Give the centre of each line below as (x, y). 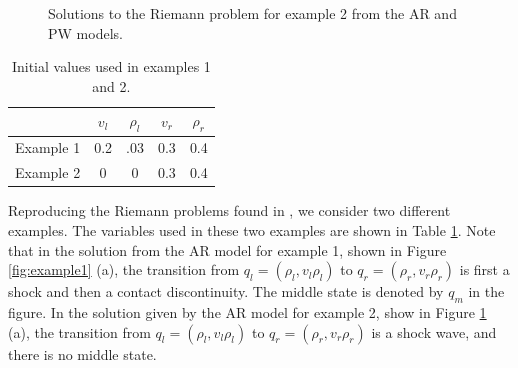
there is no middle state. (82, 353)
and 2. (111, 85)
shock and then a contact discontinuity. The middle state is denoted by (226, 291)
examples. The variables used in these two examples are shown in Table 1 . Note (252, 229)
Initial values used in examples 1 (111, 66)
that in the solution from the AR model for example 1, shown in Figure (227, 249)
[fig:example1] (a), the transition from (124, 269)
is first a (484, 269)
